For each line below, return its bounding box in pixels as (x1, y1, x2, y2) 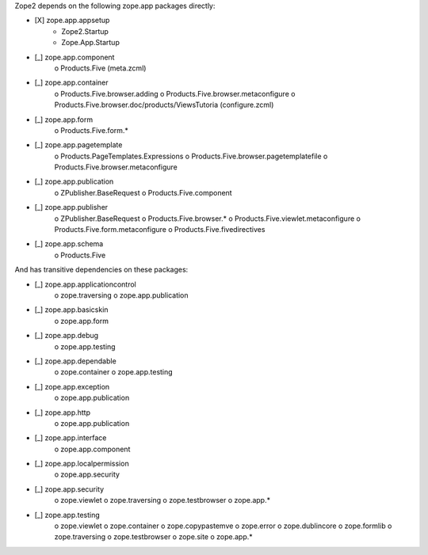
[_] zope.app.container (34, 78, 109, 87)
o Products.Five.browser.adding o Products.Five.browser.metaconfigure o (54, 89, 296, 98)
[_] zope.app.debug (34, 331, 99, 340)
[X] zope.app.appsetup (34, 16, 110, 25)
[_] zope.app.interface (34, 433, 107, 443)
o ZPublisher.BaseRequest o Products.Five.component (54, 188, 233, 197)
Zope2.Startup (61, 26, 109, 36)
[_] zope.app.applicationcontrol (34, 279, 136, 289)
